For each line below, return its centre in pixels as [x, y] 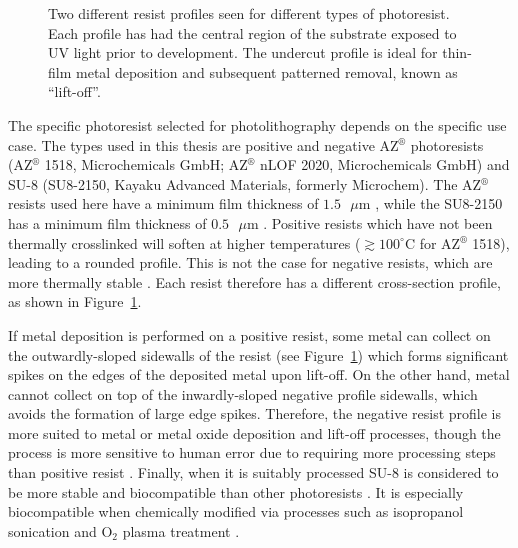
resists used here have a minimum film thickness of [163, 203]
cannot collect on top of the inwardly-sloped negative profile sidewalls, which [243, 393]
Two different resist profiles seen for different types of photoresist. [249, 13]
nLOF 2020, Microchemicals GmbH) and [384, 164]
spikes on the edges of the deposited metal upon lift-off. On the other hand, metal [259, 374]
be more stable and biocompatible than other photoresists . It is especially [236, 491]
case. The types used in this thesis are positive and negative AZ [203, 144]
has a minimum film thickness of [107, 222]
